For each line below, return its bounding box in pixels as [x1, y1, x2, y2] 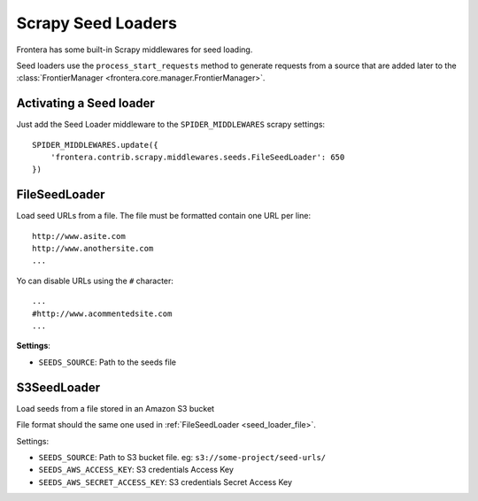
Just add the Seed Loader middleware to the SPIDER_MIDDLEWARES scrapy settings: [16, 119, 326, 130]
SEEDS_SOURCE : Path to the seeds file [38, 357, 177, 367]
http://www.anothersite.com [32, 243, 154, 254]
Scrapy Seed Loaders [16, 13, 177, 33]
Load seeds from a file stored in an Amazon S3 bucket [16, 403, 215, 413]
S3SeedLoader [16, 380, 101, 395]
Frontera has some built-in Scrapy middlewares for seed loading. [16, 44, 253, 55]
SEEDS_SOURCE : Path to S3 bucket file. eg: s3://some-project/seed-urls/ [38, 451, 327, 462]
